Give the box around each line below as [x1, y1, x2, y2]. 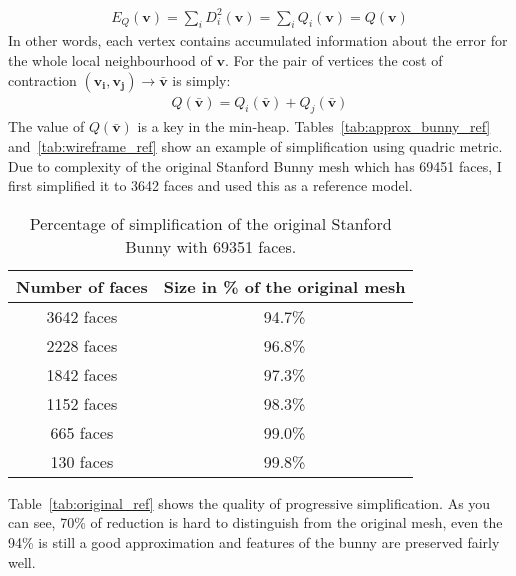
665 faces [50, 420, 114, 444]
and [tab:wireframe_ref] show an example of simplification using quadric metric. [8, 135, 503, 156]
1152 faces [46, 391, 118, 415]
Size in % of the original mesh [163, 274, 406, 298]
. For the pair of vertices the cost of [225, 49, 443, 70]
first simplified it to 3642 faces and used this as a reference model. [8, 175, 413, 196]
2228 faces [46, 333, 118, 357]
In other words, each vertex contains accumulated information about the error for [8, 30, 508, 51]
